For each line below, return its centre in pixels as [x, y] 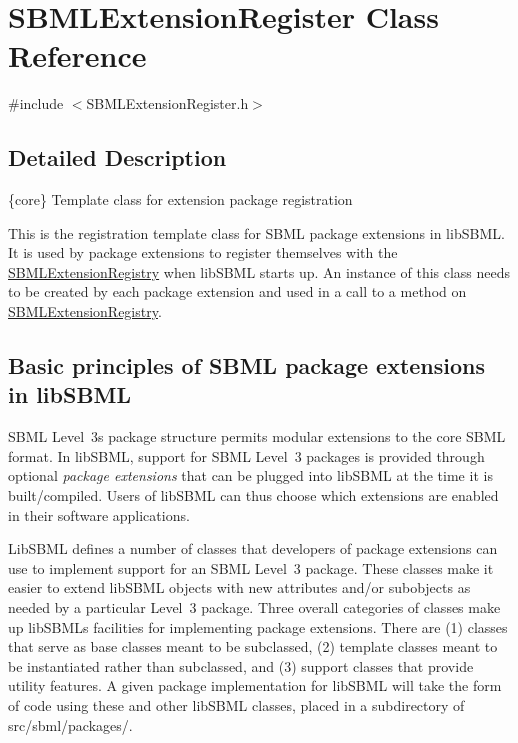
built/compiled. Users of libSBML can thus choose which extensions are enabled [253, 495]
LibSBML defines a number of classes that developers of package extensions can [253, 548]
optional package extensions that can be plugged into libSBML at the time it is [250, 475]
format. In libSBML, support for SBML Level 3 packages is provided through [246, 455]
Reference [77, 55]
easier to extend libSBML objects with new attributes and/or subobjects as [239, 587]
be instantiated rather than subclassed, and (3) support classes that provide [241, 665]
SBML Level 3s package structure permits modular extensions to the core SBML [257, 436]
